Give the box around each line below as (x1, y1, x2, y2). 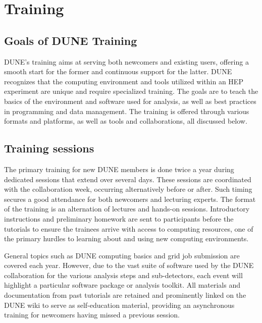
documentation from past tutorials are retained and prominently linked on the (4, 290, 246, 300)
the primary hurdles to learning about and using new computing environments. (4, 233, 249, 244)
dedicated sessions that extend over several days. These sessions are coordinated (4, 174, 251, 184)
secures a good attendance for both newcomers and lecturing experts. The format (4, 193, 256, 204)
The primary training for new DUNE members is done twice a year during (4, 164, 234, 174)
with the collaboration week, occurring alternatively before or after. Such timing (4, 184, 252, 194)
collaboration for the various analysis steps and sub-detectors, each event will (4, 270, 243, 280)
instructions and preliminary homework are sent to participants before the (4, 213, 234, 224)
